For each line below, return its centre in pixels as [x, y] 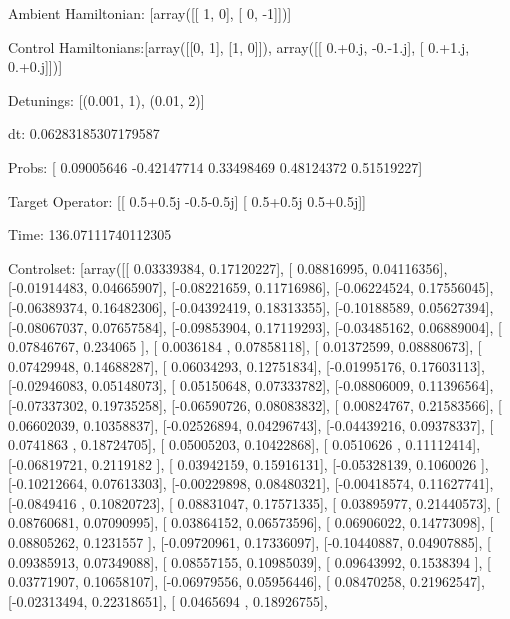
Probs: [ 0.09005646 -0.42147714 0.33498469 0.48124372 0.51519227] [215, 166]
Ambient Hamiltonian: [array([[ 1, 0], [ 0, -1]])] [150, 13]
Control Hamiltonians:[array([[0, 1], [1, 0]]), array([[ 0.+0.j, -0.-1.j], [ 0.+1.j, [239, 46]
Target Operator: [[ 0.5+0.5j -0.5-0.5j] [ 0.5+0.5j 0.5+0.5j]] [187, 200]
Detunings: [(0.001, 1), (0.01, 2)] [106, 99]
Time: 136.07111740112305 [90, 234]
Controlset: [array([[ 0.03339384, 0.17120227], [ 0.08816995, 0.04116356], [228, 267]
